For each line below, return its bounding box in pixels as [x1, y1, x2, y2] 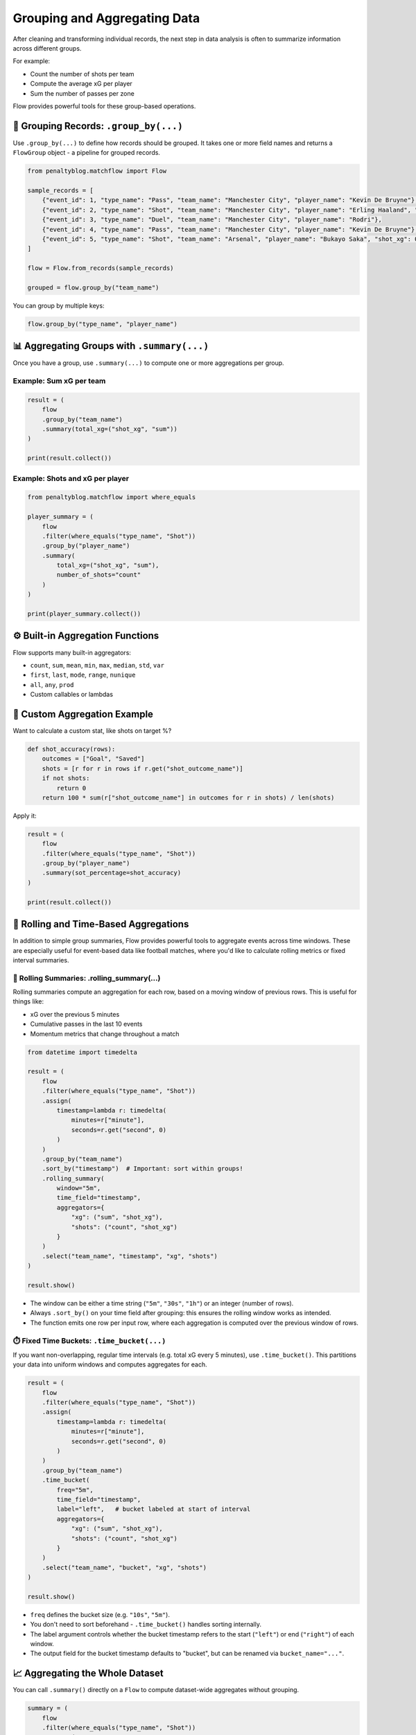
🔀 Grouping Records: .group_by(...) [12, 120, 184, 132]
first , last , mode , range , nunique [30, 670, 136, 679]
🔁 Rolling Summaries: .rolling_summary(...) [12, 973, 161, 983]
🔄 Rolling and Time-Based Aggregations [12, 918, 189, 930]
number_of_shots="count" [56, 571, 141, 579]
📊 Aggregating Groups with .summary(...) [12, 340, 209, 352]
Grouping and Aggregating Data [12, 10, 200, 26]
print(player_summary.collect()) [27, 610, 141, 618]
